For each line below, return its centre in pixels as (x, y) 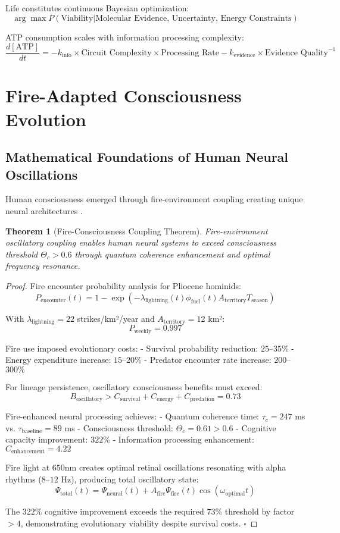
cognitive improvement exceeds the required (124, 511)
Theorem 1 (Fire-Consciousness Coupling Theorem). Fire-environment (137, 231)
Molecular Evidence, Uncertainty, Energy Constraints (194, 18)
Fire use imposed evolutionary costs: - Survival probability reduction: (132, 348)
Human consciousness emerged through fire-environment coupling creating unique (154, 199)
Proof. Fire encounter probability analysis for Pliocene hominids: (123, 285)
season (260, 301)
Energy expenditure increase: (58, 360)
